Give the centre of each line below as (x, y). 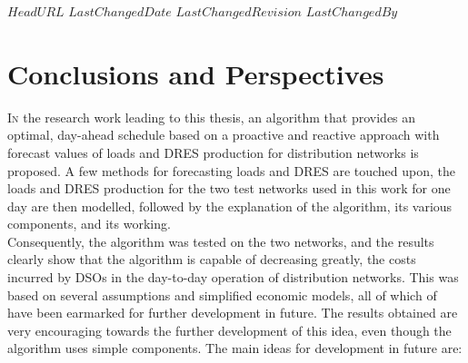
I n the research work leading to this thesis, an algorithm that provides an (212, 117)
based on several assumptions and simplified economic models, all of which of (222, 294)
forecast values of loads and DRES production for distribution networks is (213, 152)
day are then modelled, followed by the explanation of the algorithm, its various (230, 206)
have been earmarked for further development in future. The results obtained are (233, 313)
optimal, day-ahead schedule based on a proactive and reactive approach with (224, 135)
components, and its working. (89, 224)
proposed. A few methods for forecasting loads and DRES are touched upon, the (232, 170)
